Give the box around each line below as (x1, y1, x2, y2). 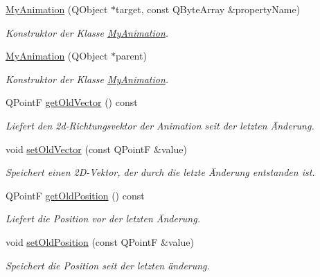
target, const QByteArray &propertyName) (116, 2, 301, 16)
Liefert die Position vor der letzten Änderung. (6, 211, 200, 226)
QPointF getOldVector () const (6, 95, 138, 109)
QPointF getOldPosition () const (6, 188, 145, 202)
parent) (116, 48, 147, 63)
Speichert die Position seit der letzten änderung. (6, 258, 210, 272)
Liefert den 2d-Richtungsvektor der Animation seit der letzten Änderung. (6, 118, 314, 132)
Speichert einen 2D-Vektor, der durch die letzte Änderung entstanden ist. (6, 165, 315, 179)
